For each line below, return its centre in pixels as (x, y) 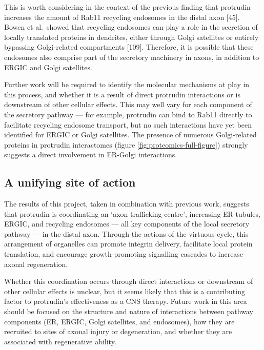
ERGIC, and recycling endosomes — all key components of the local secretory (127, 224)
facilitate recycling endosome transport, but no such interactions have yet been (128, 124)
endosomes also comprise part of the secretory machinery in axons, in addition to (132, 57)
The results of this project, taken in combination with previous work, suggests (127, 204)
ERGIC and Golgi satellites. (48, 67)
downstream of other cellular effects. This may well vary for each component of (128, 104)
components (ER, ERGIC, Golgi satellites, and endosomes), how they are (119, 321)
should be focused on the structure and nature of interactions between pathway (129, 311)
